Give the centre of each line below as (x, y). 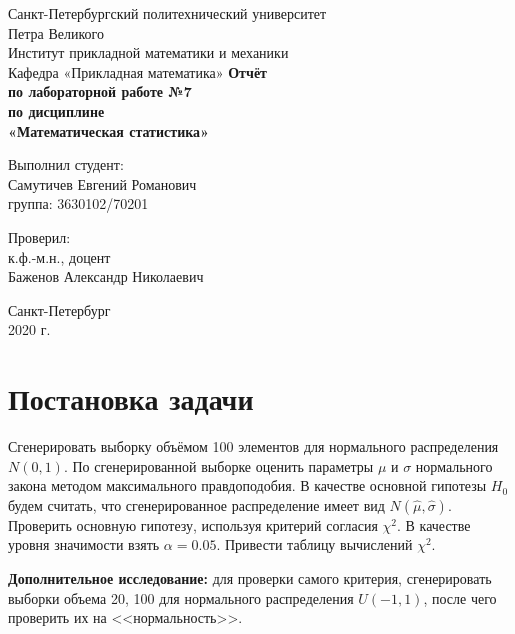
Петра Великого (56, 32)
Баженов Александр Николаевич (106, 276)
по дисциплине (56, 110)
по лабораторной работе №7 (100, 91)
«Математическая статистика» (108, 130)
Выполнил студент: (66, 164)
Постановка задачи (131, 398)
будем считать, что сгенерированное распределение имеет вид (196, 504)
